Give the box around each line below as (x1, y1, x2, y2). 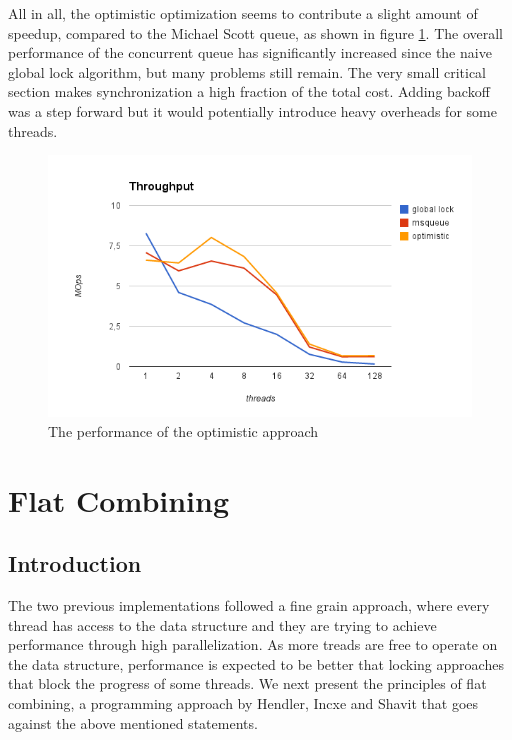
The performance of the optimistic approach (48, 420, 319, 441)
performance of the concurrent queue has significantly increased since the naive (8, 42, 492, 63)
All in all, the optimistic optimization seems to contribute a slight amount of (8, 3, 478, 23)
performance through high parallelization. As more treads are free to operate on (8, 634, 498, 655)
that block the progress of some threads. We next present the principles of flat (8, 673, 487, 694)
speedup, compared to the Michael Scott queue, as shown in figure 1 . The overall (8, 22, 503, 43)
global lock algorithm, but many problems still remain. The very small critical (8, 61, 486, 82)
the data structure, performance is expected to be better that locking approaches (8, 653, 504, 674)
